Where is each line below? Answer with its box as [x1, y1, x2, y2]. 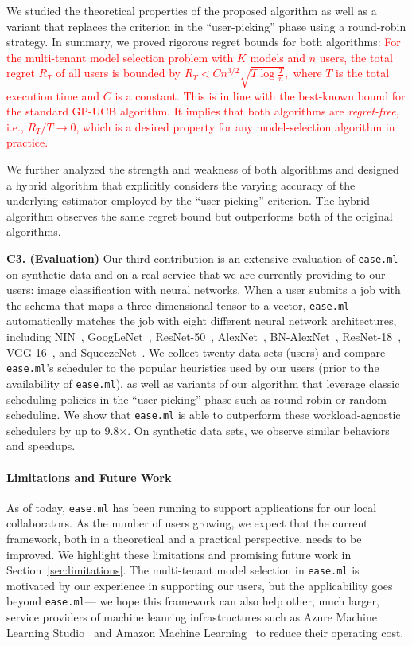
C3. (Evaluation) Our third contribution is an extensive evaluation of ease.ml [6, 249, 398, 266]
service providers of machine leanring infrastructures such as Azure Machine [6, 609, 377, 625]
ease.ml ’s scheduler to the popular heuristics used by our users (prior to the [6, 359, 379, 376]
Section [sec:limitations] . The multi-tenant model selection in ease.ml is [6, 562, 360, 578]
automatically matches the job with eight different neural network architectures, [6, 312, 397, 329]
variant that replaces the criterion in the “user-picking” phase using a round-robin [6, 18, 406, 34]
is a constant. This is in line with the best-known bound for [115, 87, 406, 104]
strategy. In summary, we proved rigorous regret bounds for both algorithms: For [6, 33, 401, 50]
